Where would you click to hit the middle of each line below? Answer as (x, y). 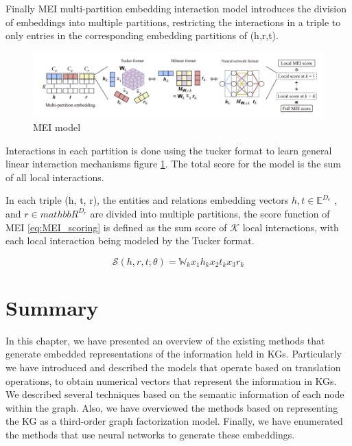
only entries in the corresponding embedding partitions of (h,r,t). (142, 35)
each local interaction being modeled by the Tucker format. (130, 240)
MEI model (57, 127)
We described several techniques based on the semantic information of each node (175, 394)
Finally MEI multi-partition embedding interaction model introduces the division (176, 8)
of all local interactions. (55, 177)
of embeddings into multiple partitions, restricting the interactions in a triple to (173, 22)
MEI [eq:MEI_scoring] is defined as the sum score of (116, 227)
